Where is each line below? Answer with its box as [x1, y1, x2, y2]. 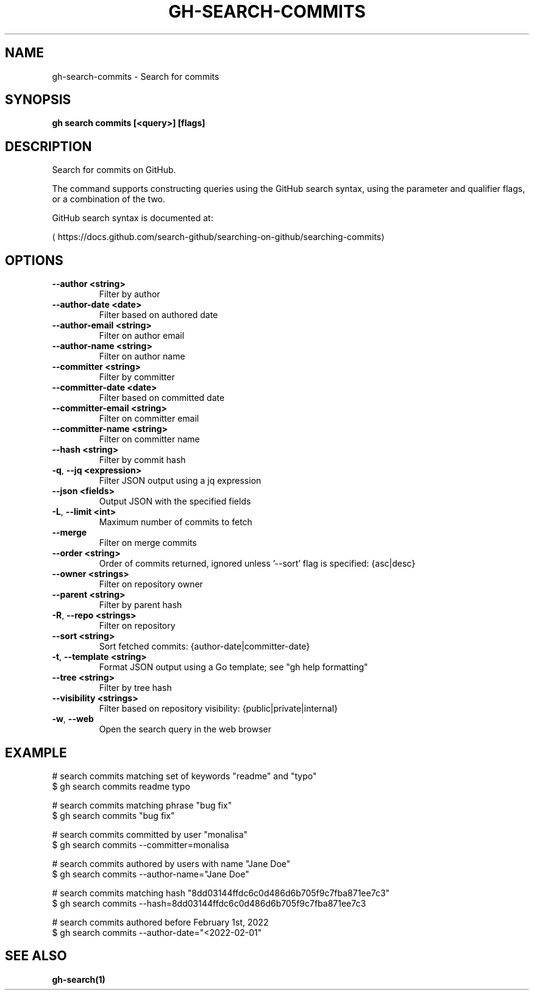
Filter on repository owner [99, 579, 203, 590]
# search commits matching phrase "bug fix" [52, 799, 232, 810]
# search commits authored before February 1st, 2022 [52, 916, 269, 927]
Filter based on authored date [99, 310, 218, 320]
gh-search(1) [52, 974, 105, 985]
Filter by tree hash [99, 682, 172, 693]
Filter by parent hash [99, 600, 182, 611]
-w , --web [52, 713, 94, 724]
